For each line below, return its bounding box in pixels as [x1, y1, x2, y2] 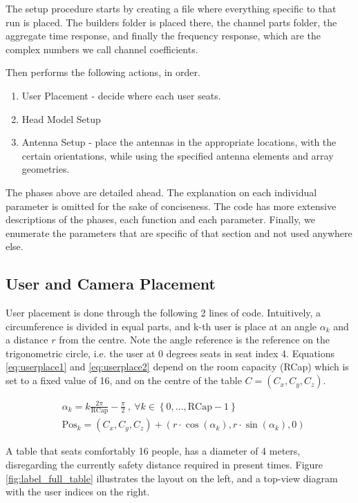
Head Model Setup [21, 111, 101, 126]
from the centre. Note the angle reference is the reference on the [59, 332, 330, 347]
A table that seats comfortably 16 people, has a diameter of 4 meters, [6, 444, 301, 458]
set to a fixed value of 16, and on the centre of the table [6, 373, 242, 388]
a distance [6, 332, 48, 347]
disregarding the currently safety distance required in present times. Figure [6, 457, 323, 472]
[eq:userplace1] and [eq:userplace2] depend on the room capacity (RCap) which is [6, 359, 349, 374]
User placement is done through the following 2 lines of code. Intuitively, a [6, 305, 321, 320]
